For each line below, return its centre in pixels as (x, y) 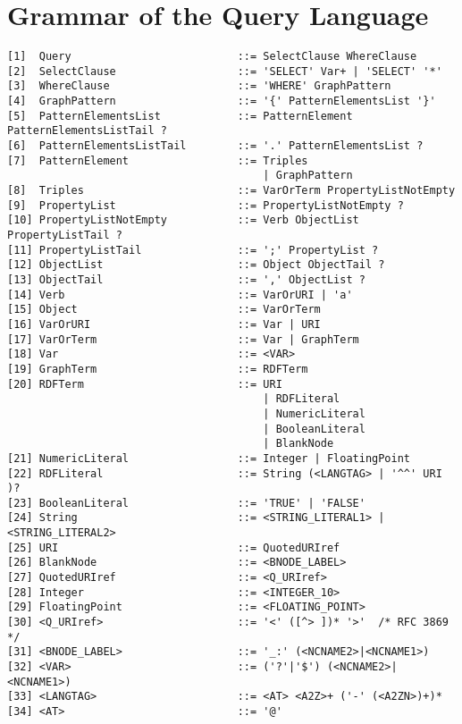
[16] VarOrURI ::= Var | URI (164, 324)
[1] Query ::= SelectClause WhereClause (212, 57)
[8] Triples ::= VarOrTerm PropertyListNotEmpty (231, 191)
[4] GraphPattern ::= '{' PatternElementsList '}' (222, 101)
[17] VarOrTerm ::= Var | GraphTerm (183, 339)
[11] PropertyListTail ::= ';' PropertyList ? (193, 250)
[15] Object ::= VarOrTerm (164, 310)
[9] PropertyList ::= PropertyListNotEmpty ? (206, 205)
